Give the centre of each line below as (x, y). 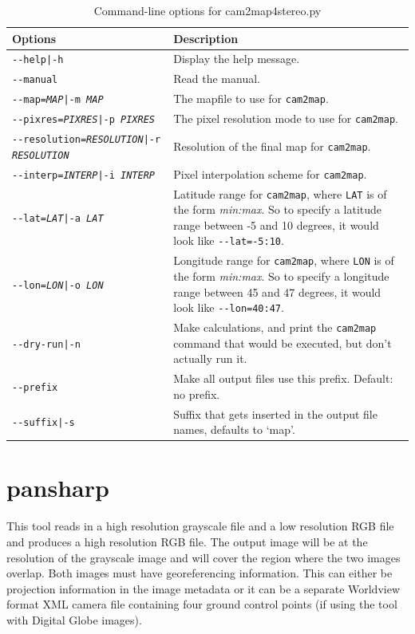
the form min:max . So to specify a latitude (278, 209)
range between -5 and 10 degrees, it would (276, 224)
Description (206, 38)
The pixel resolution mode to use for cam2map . (286, 118)
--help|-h (38, 60)
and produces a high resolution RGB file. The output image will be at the (187, 541)
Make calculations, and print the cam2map (275, 327)
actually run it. (210, 358)
